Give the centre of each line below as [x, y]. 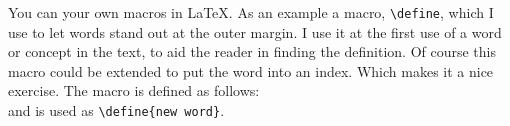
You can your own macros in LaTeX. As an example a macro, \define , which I [251, 12]
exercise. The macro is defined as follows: [134, 90]
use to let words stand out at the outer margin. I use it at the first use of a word [255, 31]
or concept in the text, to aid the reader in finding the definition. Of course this [252, 51]
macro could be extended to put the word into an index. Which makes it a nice [251, 70]
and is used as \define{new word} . [116, 110]
